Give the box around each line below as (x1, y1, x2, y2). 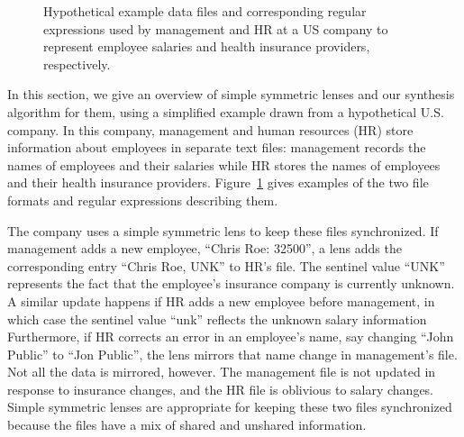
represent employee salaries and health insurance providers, (43, 37, 370, 56)
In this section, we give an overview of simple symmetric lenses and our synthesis (7, 85, 455, 104)
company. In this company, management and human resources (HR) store (7, 120, 414, 139)
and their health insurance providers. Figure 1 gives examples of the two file (7, 173, 429, 192)
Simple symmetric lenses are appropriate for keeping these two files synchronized (7, 397, 452, 416)
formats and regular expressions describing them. (7, 190, 278, 209)
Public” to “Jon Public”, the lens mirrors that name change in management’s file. (7, 344, 458, 363)
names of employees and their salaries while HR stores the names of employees (7, 155, 441, 174)
